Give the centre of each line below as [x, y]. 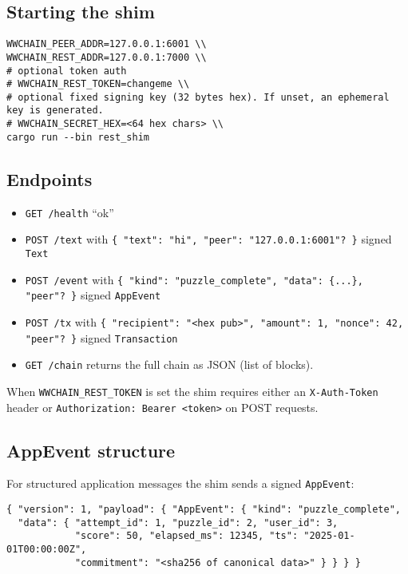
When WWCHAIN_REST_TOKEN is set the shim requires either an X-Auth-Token [192, 391]
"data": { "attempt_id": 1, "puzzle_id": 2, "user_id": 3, [178, 523]
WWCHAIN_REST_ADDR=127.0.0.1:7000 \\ [107, 57]
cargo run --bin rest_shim [78, 137]
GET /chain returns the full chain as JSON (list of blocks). [169, 364]
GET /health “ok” [69, 212]
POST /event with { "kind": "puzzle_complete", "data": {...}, [194, 279]
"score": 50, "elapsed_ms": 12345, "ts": [186, 536]
